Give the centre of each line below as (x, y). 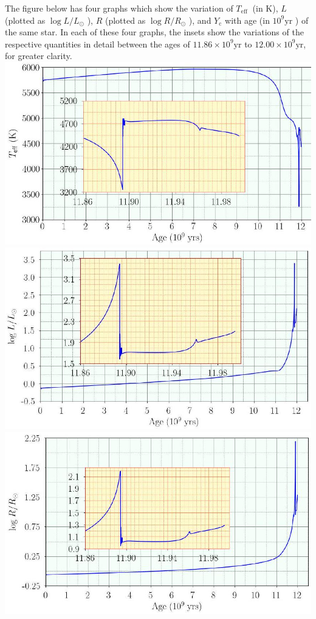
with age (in (247, 20)
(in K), (265, 8)
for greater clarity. (39, 56)
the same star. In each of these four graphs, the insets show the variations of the (154, 32)
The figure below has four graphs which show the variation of (119, 8)
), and (200, 20)
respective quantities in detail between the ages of (98, 44)
